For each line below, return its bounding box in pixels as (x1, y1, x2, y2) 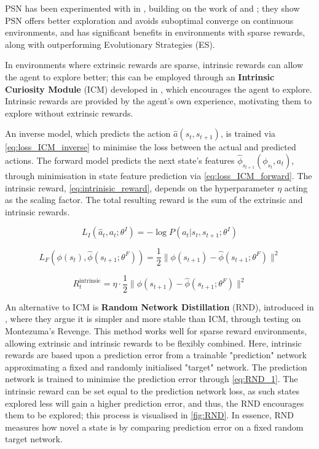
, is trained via (220, 127, 276, 140)
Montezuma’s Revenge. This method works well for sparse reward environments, (5, 324, 307, 337)
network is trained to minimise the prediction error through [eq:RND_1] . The (5, 372, 298, 385)
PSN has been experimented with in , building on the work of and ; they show (5, 2, 300, 14)
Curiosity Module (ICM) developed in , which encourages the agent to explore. (5, 82, 312, 95)
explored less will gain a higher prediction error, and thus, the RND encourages (5, 396, 304, 409)
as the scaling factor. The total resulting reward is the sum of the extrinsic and (5, 193, 303, 206)
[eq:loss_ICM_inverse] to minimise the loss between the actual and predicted (5, 140, 296, 153)
